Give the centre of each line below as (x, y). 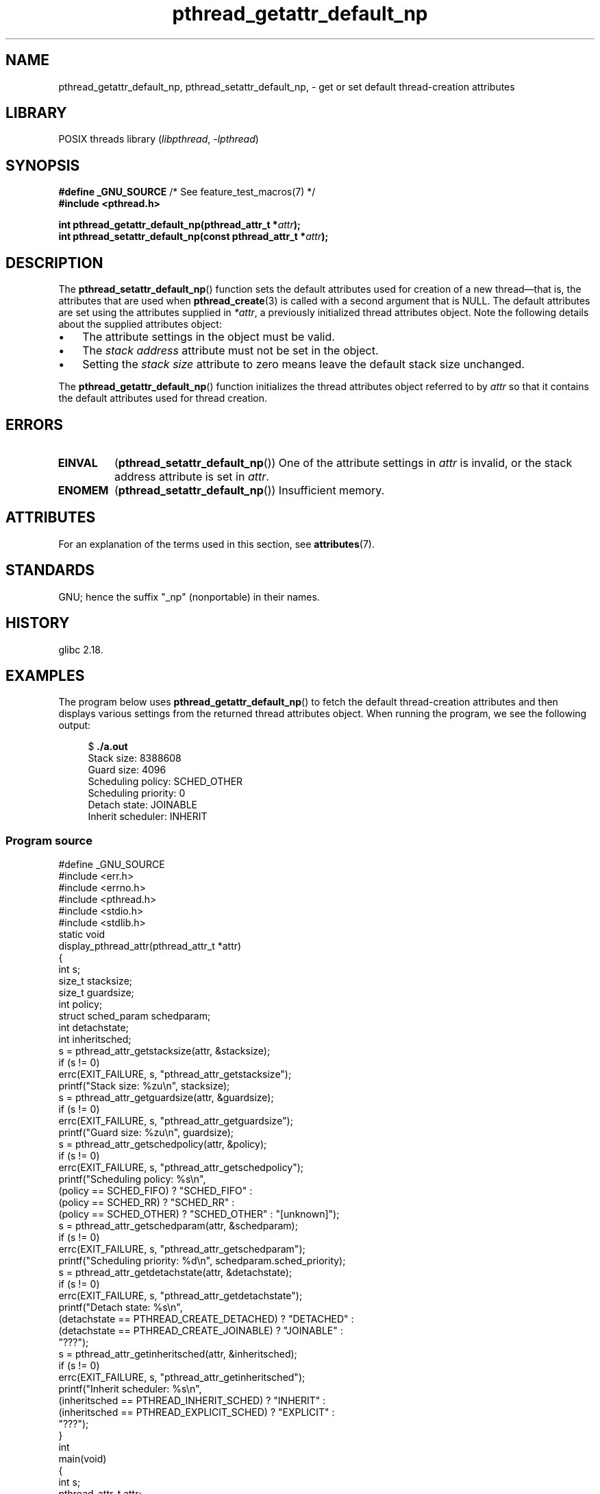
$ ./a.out (108, 747)
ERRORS (35, 424)
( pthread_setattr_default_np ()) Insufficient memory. (249, 490)
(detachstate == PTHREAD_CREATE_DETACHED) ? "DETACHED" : (206, 1319)
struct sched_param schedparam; (135, 1016)
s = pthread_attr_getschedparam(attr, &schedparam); (178, 1226)
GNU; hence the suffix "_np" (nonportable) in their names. (189, 597)
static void (82, 935)
